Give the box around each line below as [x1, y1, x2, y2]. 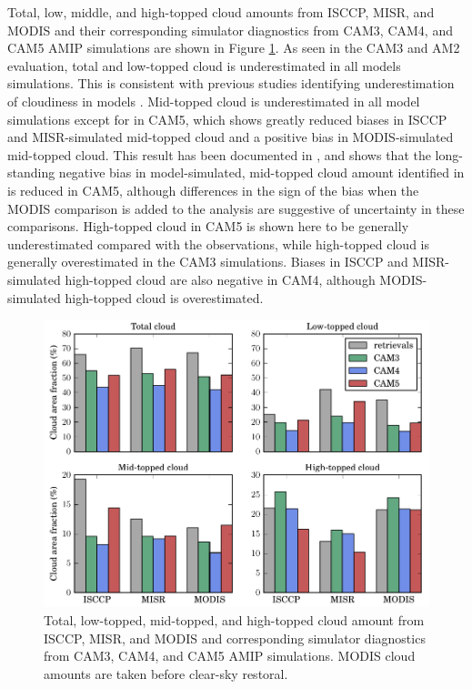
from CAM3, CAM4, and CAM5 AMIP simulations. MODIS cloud [44, 646, 416, 665]
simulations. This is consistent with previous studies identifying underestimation [7, 74, 455, 93]
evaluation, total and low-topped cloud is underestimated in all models [7, 56, 401, 75]
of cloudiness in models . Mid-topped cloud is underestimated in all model [7, 91, 420, 110]
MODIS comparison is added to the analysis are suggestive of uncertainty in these [7, 198, 465, 218]
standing [7, 163, 55, 182]
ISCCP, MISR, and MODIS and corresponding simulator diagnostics [44, 628, 426, 647]
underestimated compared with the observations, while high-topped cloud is [7, 234, 430, 253]
